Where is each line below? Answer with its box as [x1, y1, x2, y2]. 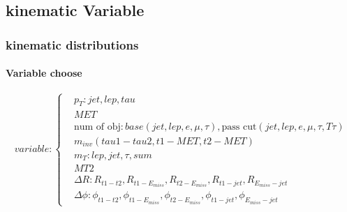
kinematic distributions [6, 36, 139, 53]
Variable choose [6, 66, 82, 80]
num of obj [73, 121, 121, 132]
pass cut [221, 121, 257, 132]
